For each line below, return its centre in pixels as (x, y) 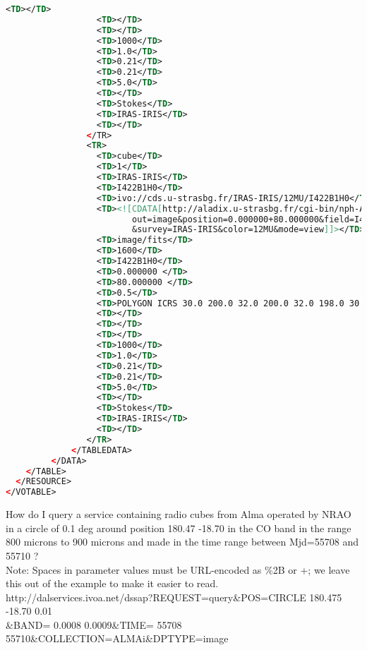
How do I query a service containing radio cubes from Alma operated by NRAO (179, 514)
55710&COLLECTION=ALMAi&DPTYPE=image (117, 638)
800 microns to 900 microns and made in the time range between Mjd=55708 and (182, 542)
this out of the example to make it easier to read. (112, 583)
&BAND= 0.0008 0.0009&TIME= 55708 (94, 624)
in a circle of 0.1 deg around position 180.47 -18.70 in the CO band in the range (179, 528)
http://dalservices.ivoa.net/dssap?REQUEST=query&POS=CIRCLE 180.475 (174, 597)
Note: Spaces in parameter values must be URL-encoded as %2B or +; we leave (178, 569)
